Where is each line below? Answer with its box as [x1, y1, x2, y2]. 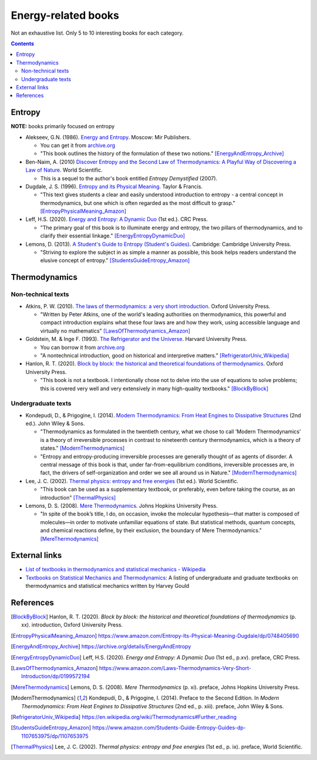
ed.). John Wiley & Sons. [25, 420, 85, 427]
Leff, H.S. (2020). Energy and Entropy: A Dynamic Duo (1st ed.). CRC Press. [25, 216, 208, 223]
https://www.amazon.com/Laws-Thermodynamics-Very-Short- [99, 665, 252, 672]
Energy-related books [11, 9, 120, 22]
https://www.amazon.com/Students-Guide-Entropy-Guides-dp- [92, 724, 247, 731]
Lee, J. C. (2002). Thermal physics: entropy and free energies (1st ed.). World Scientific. [25, 477, 239, 484]
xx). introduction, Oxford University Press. [21, 621, 123, 628]
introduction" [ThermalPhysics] [40, 494, 116, 501]
